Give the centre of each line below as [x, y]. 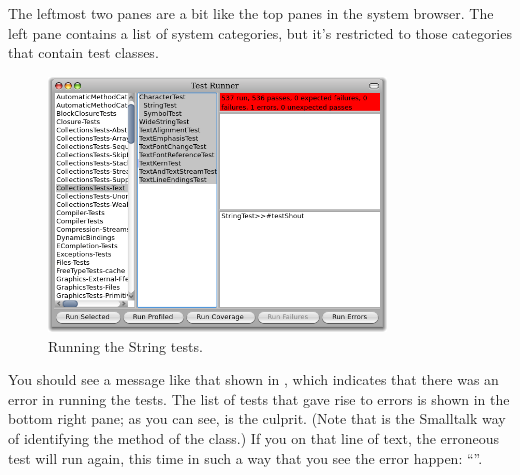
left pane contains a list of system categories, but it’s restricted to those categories [260, 32]
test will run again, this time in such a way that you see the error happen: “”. [245, 457]
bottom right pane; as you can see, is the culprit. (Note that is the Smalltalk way [257, 418]
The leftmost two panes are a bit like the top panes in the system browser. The [251, 13]
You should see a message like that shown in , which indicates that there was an [253, 379]
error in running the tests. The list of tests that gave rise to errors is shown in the [259, 398]
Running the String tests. [125, 345]
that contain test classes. [83, 52]
